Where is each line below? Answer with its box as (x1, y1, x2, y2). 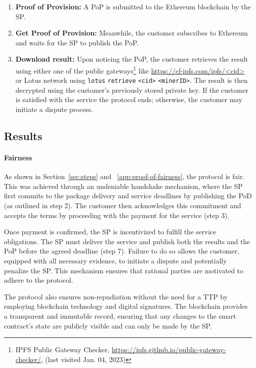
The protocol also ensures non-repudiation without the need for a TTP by (4, 291, 228, 301)
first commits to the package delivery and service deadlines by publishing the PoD (4, 190, 252, 201)
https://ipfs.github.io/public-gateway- (111, 344, 226, 355)
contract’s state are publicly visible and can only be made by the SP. (4, 320, 212, 331)
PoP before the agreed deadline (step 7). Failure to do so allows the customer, (4, 246, 239, 256)
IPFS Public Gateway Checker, (15, 344, 110, 355)
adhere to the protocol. (4, 275, 73, 285)
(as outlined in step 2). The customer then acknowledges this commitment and (4, 200, 241, 211)
